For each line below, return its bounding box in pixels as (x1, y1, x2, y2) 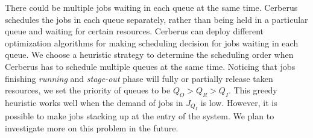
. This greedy (229, 84, 277, 96)
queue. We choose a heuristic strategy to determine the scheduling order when (5, 48, 294, 61)
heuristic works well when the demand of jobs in (5, 96, 183, 108)
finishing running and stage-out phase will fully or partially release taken (5, 72, 273, 84)
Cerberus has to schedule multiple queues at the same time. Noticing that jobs (5, 60, 296, 72)
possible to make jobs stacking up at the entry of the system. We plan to (5, 110, 274, 122)
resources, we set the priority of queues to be (5, 84, 171, 96)
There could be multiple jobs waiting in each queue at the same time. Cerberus (5, 1, 298, 13)
